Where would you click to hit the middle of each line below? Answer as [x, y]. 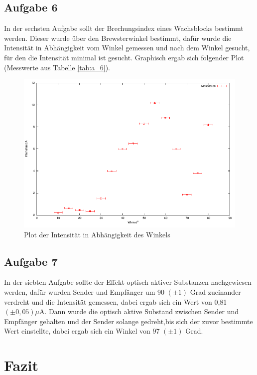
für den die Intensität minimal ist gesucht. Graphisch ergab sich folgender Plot [124, 57]
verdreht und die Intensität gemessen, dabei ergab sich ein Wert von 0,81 [116, 301]
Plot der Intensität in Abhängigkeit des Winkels [97, 234]
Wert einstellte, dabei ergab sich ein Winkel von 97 [82, 331]
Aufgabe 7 [31, 261]
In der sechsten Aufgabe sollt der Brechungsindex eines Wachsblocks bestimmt [124, 28]
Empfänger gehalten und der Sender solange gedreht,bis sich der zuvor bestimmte [128, 321]
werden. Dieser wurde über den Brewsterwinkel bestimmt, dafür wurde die [118, 38]
